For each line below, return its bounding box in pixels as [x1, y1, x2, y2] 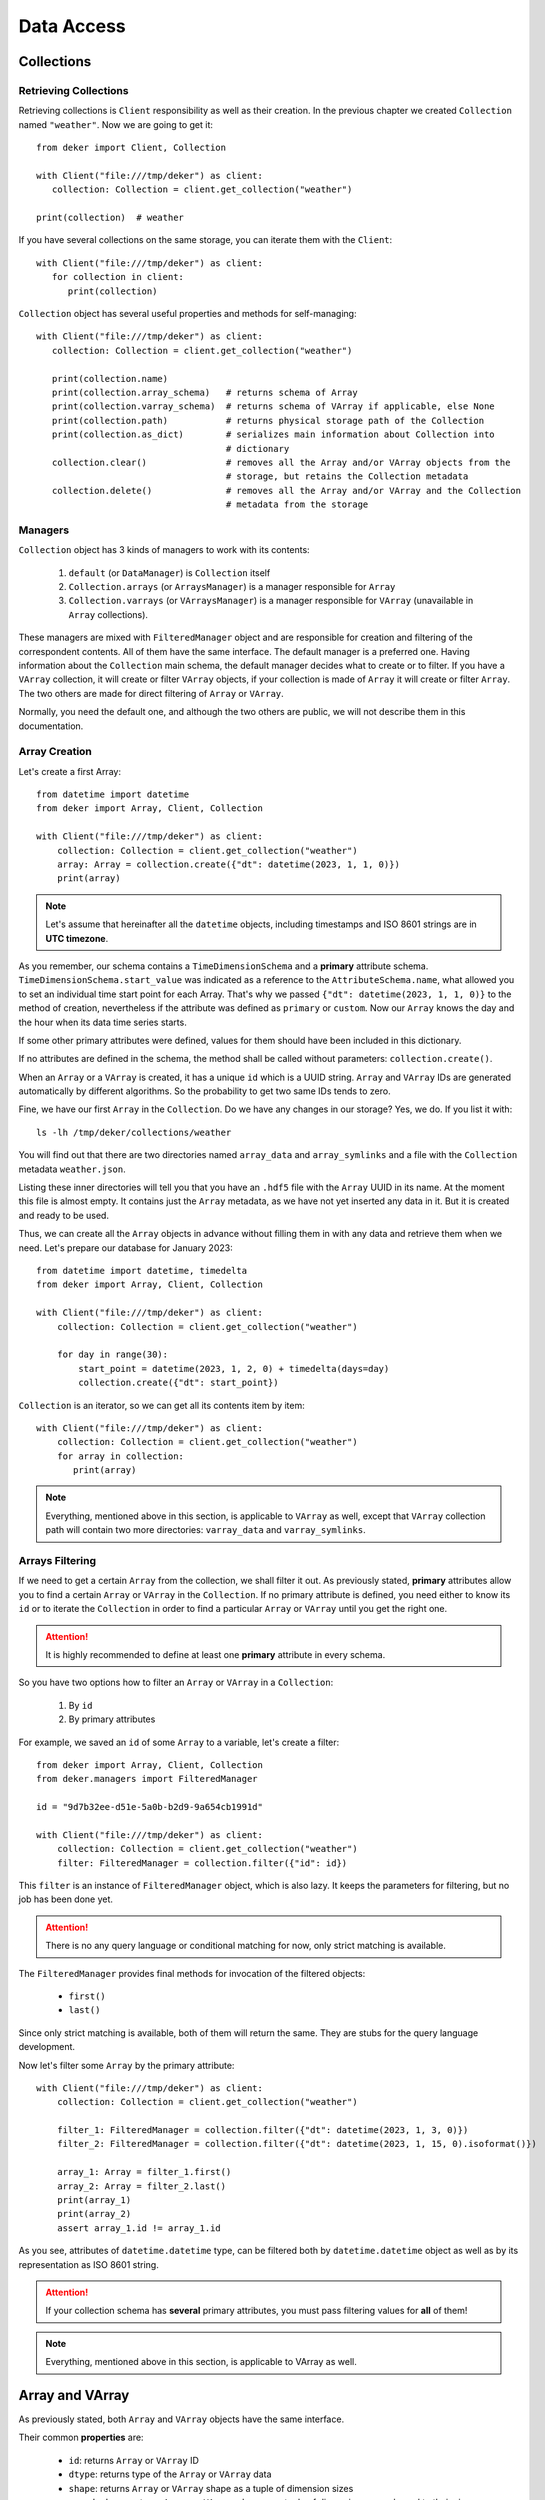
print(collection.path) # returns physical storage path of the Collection [51, 415, 485, 426]
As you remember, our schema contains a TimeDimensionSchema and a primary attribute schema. [18, 960, 429, 972]
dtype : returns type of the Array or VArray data [68, 2468, 272, 2480]
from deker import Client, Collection [36, 142, 227, 154]
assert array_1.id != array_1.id [56, 2222, 222, 2234]
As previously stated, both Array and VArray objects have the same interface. [18, 2413, 345, 2425]
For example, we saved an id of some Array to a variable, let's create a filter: [18, 1736, 340, 1748]
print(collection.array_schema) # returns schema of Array [51, 386, 359, 398]
